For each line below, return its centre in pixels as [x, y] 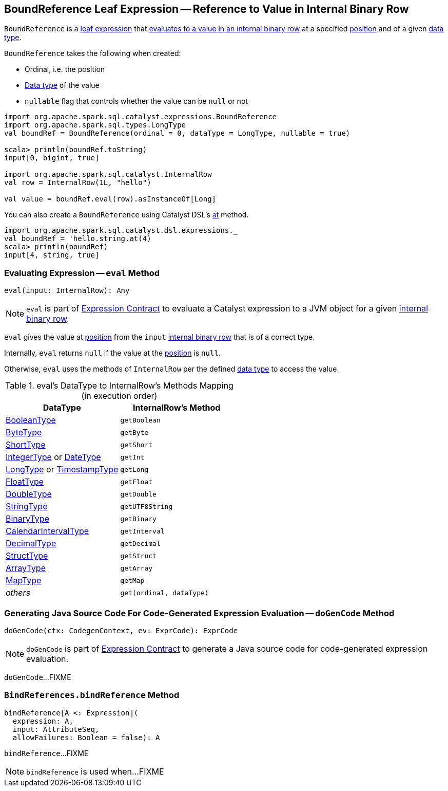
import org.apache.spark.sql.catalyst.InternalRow [108, 174]
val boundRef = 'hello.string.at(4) [78, 239]
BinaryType [27, 519]
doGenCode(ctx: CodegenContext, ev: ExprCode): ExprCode [121, 630]
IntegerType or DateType [53, 457]
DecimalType [31, 544]
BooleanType [31, 420]
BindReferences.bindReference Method [92, 695]
